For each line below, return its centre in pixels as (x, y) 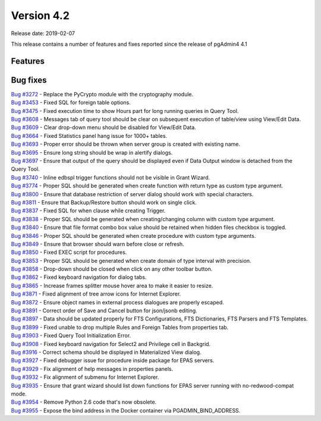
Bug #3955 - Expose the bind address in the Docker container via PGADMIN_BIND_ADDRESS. (126, 410)
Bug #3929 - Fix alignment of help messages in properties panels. (92, 369)
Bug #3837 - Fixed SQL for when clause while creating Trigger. (88, 211)
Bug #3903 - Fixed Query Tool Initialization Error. (71, 335)
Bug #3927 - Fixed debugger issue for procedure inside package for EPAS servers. (113, 360)
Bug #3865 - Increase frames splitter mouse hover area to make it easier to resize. (112, 285)
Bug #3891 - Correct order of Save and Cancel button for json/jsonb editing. (104, 311)
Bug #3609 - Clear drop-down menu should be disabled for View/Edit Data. (103, 127)
